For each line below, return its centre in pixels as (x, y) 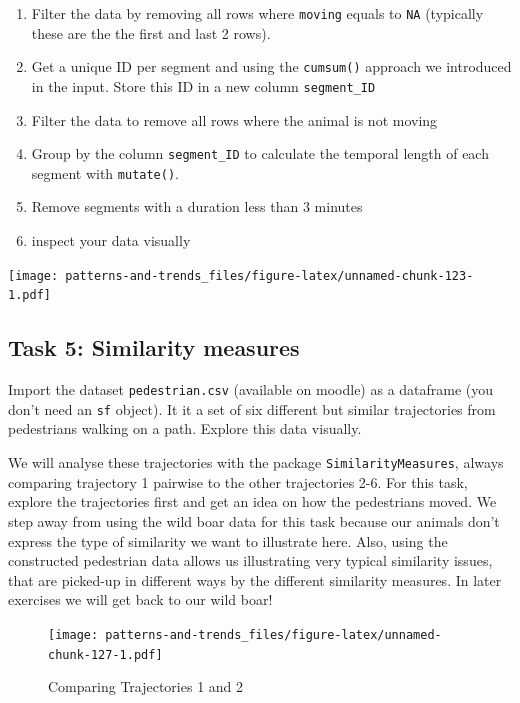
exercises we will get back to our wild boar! (140, 599)
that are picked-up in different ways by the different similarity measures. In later (255, 579)
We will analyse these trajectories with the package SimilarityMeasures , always (256, 462)
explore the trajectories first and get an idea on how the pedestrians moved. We (252, 501)
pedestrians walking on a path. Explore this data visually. (185, 428)
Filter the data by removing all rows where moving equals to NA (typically (257, 13)
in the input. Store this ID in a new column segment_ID (203, 85)
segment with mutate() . (105, 172)
